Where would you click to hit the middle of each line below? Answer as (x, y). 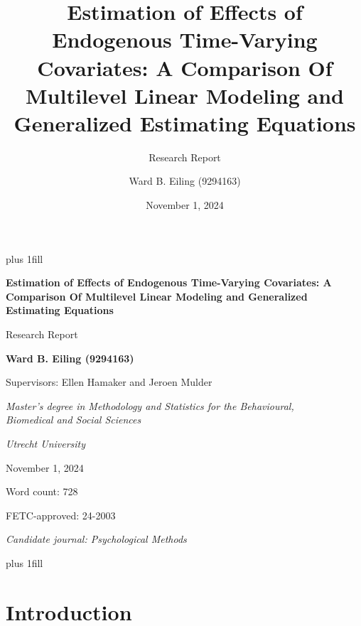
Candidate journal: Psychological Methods (96, 539)
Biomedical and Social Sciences (74, 420)
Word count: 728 (42, 491)
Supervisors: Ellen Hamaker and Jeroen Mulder (109, 382)
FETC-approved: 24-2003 (61, 515)
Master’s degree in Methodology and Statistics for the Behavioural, (150, 405)
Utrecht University (46, 443)
